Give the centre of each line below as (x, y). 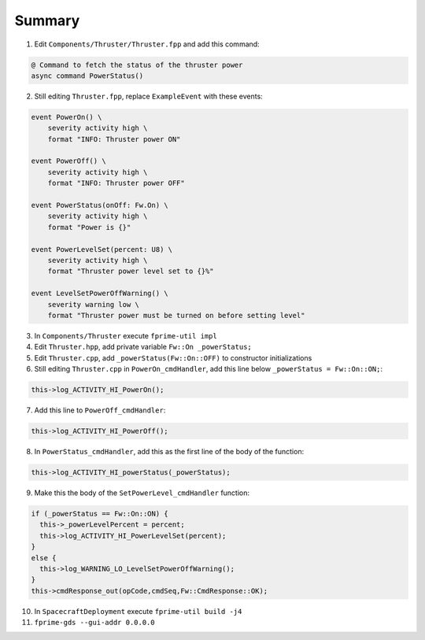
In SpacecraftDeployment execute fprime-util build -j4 (138, 611)
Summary (47, 20)
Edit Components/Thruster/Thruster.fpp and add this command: (147, 44)
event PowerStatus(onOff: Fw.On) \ (100, 205)
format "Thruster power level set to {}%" (131, 271)
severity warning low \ (93, 304)
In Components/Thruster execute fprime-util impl (126, 335)
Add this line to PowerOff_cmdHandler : (100, 410)
